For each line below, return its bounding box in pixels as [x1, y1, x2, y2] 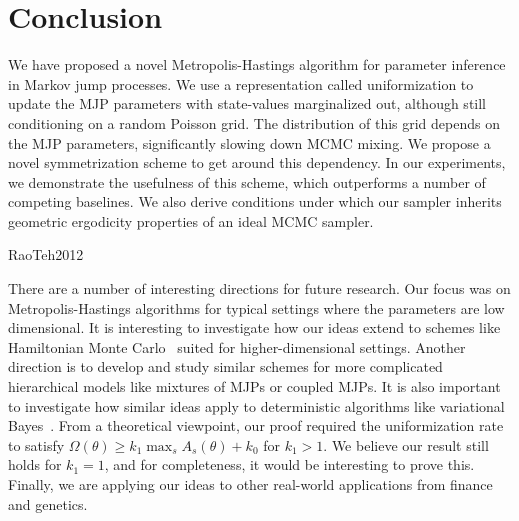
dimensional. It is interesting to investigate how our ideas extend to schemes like [8, 317, 501, 338]
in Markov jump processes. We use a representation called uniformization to [8, 73, 474, 94]
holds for [8, 454, 62, 475]
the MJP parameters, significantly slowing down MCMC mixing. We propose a [8, 132, 491, 153]
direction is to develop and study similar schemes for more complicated [8, 356, 443, 377]
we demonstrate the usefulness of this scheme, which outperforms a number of [8, 171, 486, 192]
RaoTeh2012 [8, 244, 84, 265]
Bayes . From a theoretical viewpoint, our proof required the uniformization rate [8, 415, 504, 436]
